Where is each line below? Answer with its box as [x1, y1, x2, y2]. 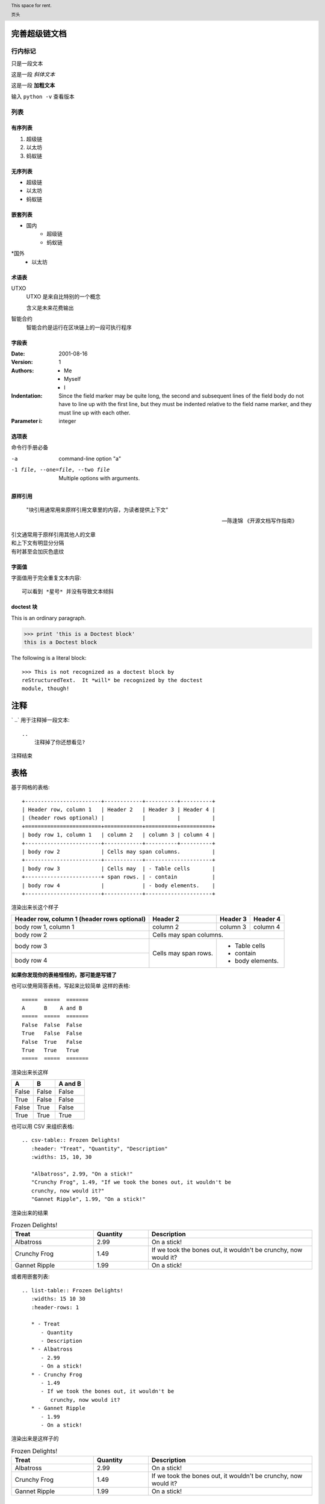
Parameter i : [11, 418, 43, 425]
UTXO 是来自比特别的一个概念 [26, 293, 101, 300]
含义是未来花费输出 [26, 304, 74, 311]
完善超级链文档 [11, 29, 67, 39]
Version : [11, 359, 33, 366]
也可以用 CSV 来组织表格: [11, 1123, 75, 1130]
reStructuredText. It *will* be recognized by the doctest [22, 677, 203, 683]
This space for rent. [11, 2, 52, 8]
